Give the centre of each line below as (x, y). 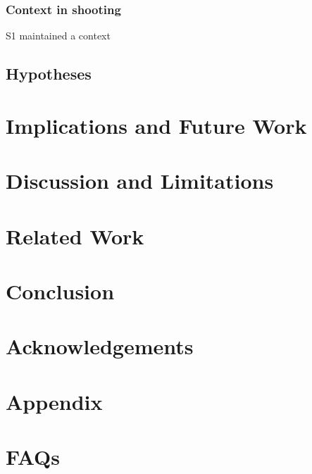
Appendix (54, 401)
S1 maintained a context (58, 36)
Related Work (75, 236)
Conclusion (60, 291)
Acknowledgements (100, 346)
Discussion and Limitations (140, 181)
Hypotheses (49, 74)
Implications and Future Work (156, 125)
